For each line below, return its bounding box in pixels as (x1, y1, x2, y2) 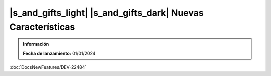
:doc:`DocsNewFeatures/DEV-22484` (9, 64, 87, 70)
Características (9, 21, 75, 32)
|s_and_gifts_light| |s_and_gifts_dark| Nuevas (9, 7, 204, 18)
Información (23, 41, 49, 47)
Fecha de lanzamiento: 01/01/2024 (23, 50, 96, 56)
